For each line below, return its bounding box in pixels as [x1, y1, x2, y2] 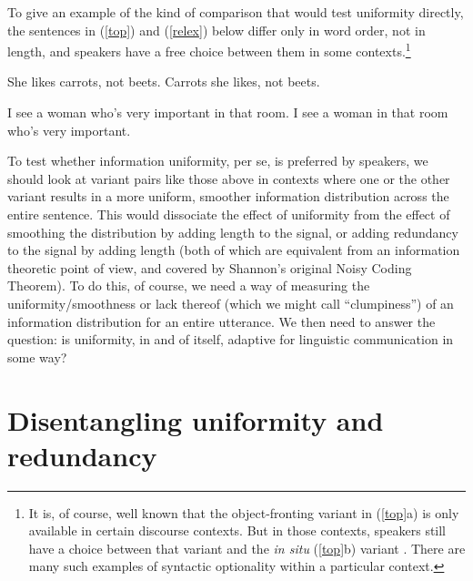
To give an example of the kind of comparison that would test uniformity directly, [7, 3, 464, 21]
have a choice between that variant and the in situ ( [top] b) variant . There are [28, 538, 466, 557]
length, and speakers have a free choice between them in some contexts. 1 [7, 39, 411, 60]
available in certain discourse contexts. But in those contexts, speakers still [28, 521, 447, 540]
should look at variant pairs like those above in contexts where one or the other [7, 168, 450, 188]
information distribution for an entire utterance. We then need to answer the [7, 311, 436, 331]
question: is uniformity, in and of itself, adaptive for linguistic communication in [7, 330, 454, 349]
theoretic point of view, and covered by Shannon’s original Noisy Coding [7, 258, 412, 277]
